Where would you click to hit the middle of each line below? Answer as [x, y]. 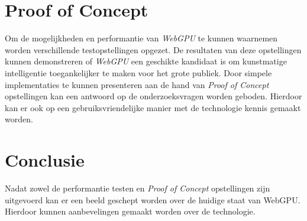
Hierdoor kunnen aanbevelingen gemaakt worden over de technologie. [130, 211]
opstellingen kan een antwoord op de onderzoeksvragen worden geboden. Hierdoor [153, 96]
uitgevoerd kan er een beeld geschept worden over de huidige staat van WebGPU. [153, 199]
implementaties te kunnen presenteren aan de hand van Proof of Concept [137, 84]
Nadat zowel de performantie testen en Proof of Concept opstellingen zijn [138, 188]
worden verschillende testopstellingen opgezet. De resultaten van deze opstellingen [153, 49]
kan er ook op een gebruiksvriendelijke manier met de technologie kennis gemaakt [153, 107]
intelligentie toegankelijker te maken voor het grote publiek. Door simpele [138, 72]
